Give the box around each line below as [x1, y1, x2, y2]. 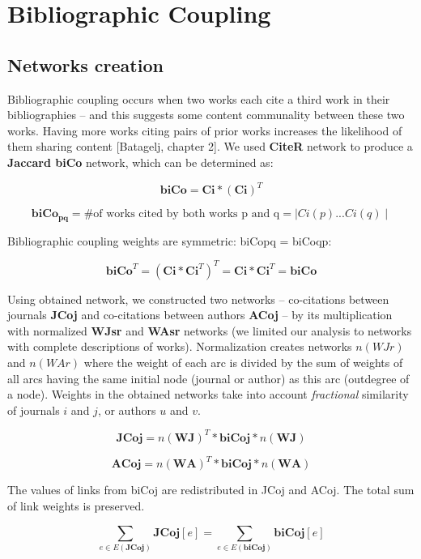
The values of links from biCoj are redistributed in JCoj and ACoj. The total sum [7, 481, 415, 498]
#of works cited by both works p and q [83, 208, 280, 220]
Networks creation [7, 52, 164, 77]
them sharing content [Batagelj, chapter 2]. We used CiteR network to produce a [7, 138, 413, 155]
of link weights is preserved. [7, 497, 145, 514]
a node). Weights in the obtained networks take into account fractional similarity [7, 386, 409, 403]
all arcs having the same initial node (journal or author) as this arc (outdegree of [7, 369, 410, 386]
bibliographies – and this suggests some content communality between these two [7, 106, 405, 123]
